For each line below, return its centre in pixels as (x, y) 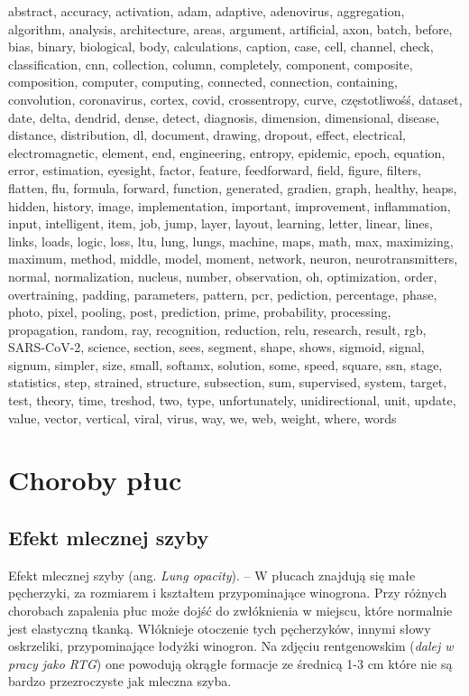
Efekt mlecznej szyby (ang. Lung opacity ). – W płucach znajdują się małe (212, 575)
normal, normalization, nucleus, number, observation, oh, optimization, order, (223, 276)
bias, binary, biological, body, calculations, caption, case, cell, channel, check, (221, 46)
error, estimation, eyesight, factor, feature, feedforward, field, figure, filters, (215, 170)
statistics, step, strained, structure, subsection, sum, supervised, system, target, (228, 382)
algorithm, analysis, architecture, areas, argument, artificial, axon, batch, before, (230, 28)
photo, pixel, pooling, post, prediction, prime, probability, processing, (200, 312)
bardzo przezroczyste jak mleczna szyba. (120, 681)
